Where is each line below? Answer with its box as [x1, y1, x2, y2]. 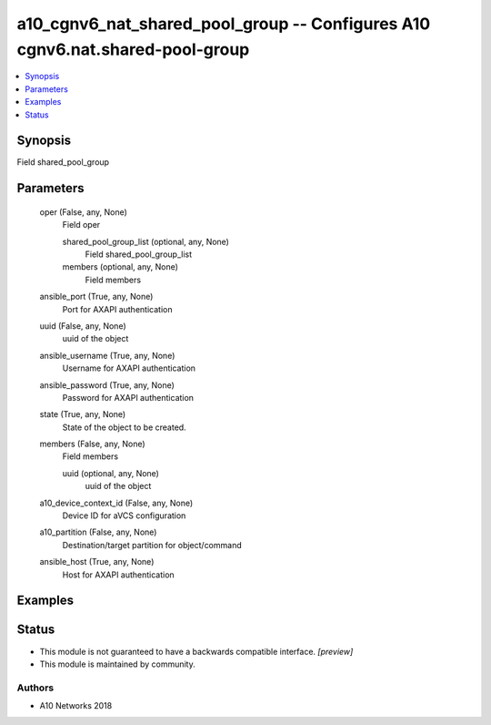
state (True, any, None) [39, 409, 126, 420]
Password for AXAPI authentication [62, 392, 195, 403]
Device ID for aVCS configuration [62, 510, 186, 521]
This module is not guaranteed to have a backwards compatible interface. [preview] [39, 646, 354, 657]
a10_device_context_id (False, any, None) [39, 497, 194, 508]
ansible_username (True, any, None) [39, 350, 175, 361]
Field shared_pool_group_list [85, 249, 193, 260]
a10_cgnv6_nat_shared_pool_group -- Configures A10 [16, 14, 431, 34]
